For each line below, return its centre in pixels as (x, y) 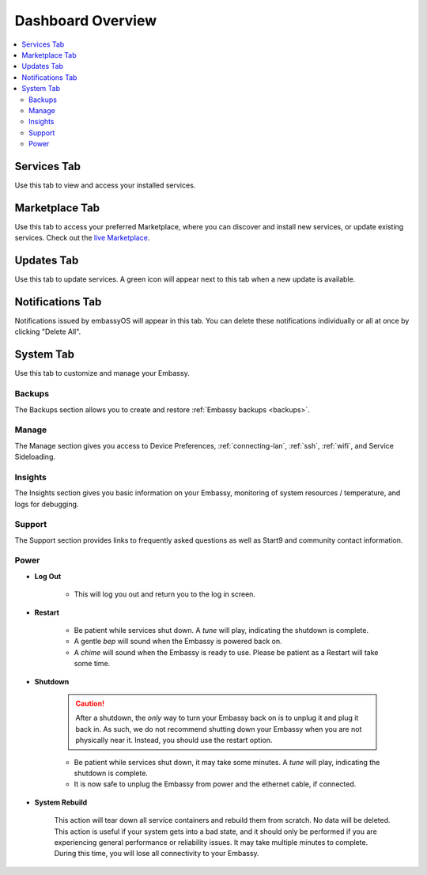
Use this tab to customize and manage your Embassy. (102, 373)
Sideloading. (35, 457)
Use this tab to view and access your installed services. (105, 185)
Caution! (90, 703)
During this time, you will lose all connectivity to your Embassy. (157, 854)
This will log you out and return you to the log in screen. (165, 594)
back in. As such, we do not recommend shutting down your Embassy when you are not (219, 729)
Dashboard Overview (86, 21)
